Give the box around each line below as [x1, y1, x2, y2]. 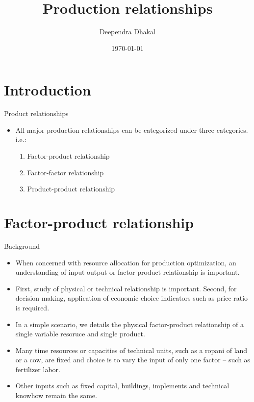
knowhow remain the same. [15, 390, 97, 401]
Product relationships [4, 108, 69, 118]
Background [4, 240, 40, 251]
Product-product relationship [27, 184, 115, 194]
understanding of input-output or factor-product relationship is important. [15, 267, 240, 277]
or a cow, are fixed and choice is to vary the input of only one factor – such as [15, 355, 251, 365]
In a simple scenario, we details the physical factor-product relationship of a [15, 319, 244, 329]
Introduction [4, 80, 91, 100]
